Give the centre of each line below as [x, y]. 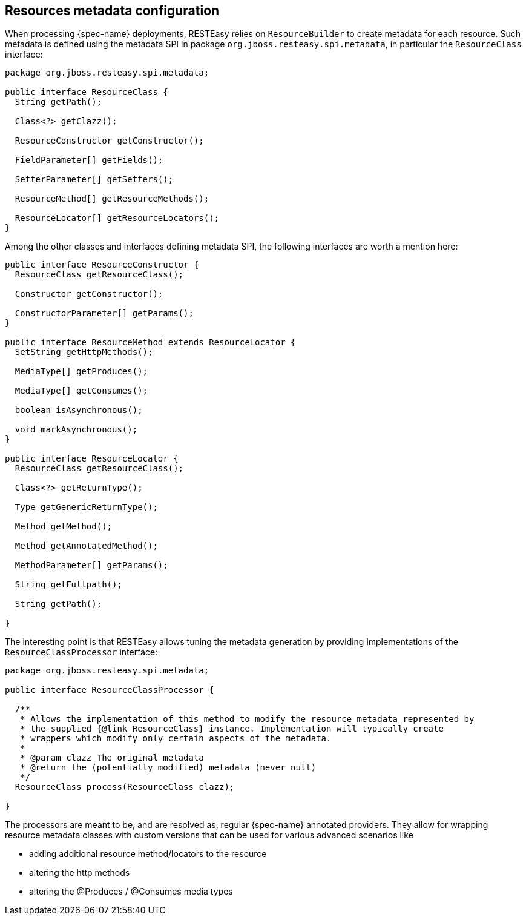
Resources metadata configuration [112, 11]
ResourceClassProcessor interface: [81, 652]
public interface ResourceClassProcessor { [110, 690]
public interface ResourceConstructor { [102, 265]
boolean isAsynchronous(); [79, 410]
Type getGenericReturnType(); [86, 507]
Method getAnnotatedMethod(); [86, 546]
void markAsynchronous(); [76, 430]
